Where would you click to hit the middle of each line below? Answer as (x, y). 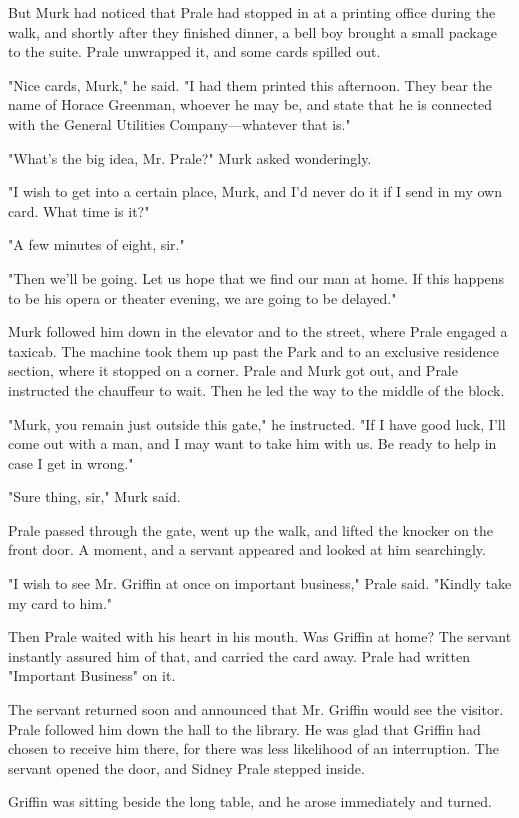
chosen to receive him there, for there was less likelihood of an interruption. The (253, 748)
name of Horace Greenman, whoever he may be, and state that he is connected (250, 104)
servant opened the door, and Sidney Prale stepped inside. (186, 767)
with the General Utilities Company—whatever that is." (179, 123)
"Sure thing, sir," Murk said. (94, 496)
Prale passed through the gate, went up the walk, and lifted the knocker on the (251, 529)
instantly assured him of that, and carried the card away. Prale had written (239, 655)
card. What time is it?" (79, 210)
